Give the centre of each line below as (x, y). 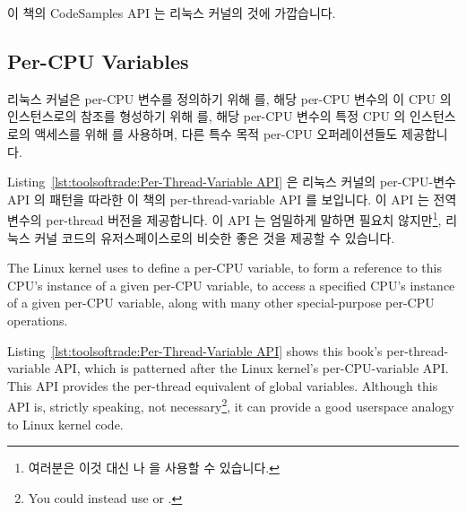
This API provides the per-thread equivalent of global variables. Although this (223, 385)
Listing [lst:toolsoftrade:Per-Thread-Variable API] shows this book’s (195, 350)
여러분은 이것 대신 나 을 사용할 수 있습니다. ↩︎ (154, 468)
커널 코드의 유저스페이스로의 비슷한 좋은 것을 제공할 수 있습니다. (215, 237)
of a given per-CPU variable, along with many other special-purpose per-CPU (221, 303)
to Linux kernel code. (65, 424)
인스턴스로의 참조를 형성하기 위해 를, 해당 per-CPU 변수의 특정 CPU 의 (207, 116)
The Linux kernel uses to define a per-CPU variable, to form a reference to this (224, 268)
